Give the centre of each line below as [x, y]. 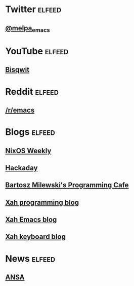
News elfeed [30, 258]
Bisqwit [17, 70]
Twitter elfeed [33, 9]
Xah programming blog [42, 202]
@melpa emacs [28, 29]
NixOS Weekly [28, 151]
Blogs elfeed [30, 132]
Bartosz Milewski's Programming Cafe [67, 185]
